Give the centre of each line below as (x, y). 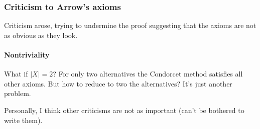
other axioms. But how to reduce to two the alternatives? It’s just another (118, 83)
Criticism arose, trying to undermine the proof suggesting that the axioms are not (130, 25)
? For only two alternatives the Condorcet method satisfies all (148, 74)
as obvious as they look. (41, 35)
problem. (18, 93)
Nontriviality (27, 54)
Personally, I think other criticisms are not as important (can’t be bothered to (124, 110)
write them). (23, 120)
